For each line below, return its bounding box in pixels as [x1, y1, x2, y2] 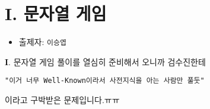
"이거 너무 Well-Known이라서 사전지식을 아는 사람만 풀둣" [5, 76, 205, 85]
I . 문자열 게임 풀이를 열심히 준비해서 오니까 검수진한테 [5, 55, 206, 68]
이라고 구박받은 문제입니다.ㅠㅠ [5, 94, 120, 106]
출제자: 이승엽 [18, 36, 66, 48]
